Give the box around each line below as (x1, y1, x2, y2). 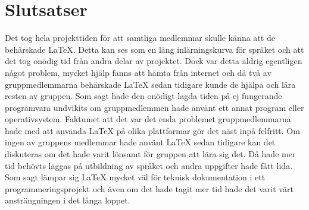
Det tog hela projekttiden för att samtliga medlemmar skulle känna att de (5, 31, 275, 44)
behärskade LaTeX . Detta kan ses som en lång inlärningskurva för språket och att (5, 43, 304, 55)
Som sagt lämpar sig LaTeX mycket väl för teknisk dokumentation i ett (5, 171, 266, 183)
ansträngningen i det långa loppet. (5, 194, 130, 206)
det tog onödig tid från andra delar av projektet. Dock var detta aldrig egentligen (5, 55, 302, 67)
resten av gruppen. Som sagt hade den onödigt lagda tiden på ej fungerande (5, 90, 282, 102)
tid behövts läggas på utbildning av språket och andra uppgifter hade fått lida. (5, 159, 293, 171)
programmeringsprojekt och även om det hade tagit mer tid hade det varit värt (5, 182, 294, 195)
